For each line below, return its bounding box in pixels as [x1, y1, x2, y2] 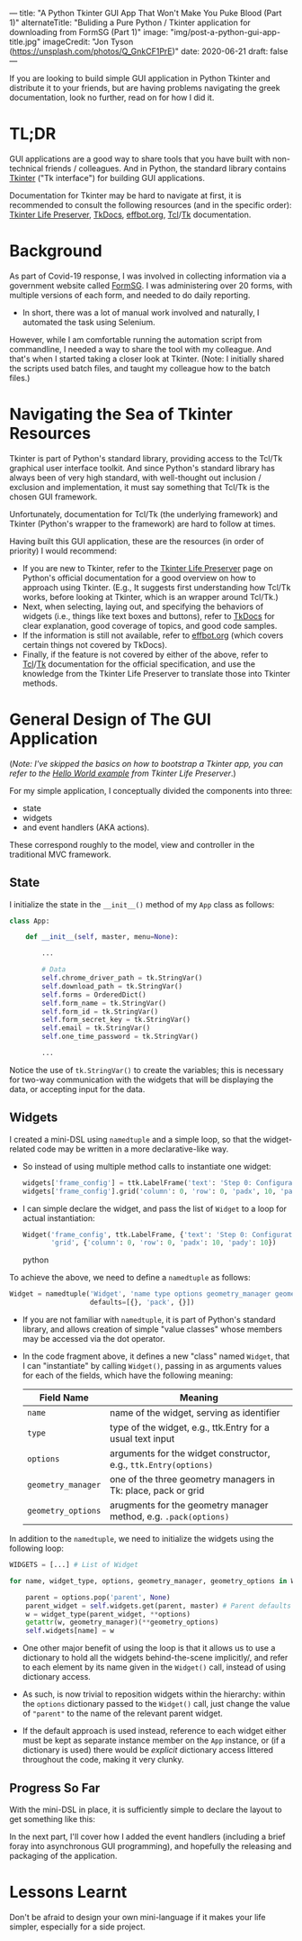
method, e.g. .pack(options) [109, 1510, 230, 1522]
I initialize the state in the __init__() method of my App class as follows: [9, 898, 275, 909]
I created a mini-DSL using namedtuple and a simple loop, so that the [9, 1134, 262, 1144]
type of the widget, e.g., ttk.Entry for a [109, 1421, 270, 1434]
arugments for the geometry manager [109, 1499, 269, 1511]
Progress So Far [9, 1780, 101, 1796]
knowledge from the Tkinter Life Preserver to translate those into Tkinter [22, 668, 290, 679]
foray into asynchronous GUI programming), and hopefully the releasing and [9, 1840, 292, 1851]
